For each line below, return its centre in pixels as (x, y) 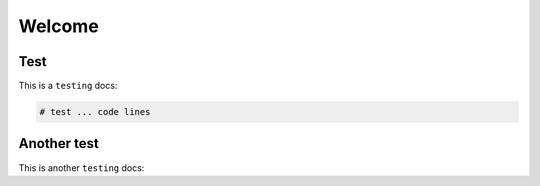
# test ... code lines (95, 112)
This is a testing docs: (68, 86)
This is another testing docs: (81, 167)
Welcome (58, 26)
